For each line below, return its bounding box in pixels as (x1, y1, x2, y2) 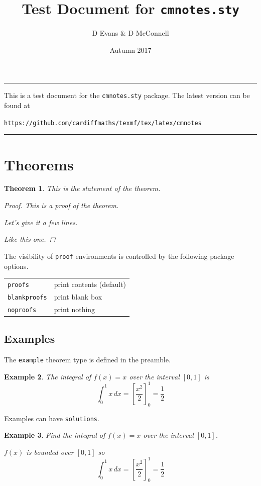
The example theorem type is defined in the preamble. (4, 354, 171, 365)
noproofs (8, 306, 37, 314)
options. (4, 260, 29, 271)
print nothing (54, 304, 95, 314)
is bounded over (26, 446, 74, 457)
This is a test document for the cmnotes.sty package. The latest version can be (4, 90, 250, 101)
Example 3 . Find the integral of (4, 430, 105, 440)
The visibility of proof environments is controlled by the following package (4, 250, 234, 261)
